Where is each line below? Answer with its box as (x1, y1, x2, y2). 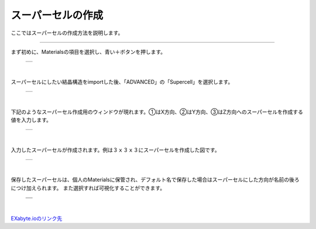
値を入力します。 (11, 116, 52, 123)
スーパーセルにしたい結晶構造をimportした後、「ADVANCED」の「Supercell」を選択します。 (11, 78, 233, 85)
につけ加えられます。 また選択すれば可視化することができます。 (11, 184, 166, 192)
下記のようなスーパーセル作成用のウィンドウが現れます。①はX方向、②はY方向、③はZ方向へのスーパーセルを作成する (11, 108, 304, 115)
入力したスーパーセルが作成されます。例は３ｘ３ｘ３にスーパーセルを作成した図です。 (11, 146, 220, 153)
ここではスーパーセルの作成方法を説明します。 (11, 29, 123, 36)
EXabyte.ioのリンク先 (11, 214, 63, 222)
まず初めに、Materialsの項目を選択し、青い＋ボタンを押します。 (11, 48, 166, 55)
